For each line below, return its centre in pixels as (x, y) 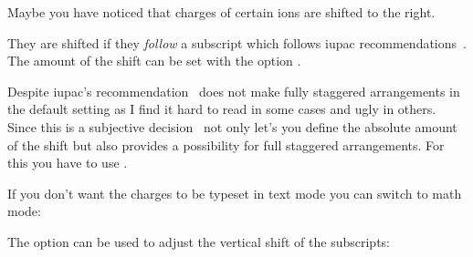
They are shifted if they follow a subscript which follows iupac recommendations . (237, 42)
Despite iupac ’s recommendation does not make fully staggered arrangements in (234, 91)
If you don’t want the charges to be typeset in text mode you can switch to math (235, 193)
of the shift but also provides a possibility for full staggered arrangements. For (226, 144)
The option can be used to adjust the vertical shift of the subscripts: (199, 241)
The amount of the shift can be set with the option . (154, 61)
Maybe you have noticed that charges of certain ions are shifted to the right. (221, 12)
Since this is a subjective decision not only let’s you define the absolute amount (232, 126)
